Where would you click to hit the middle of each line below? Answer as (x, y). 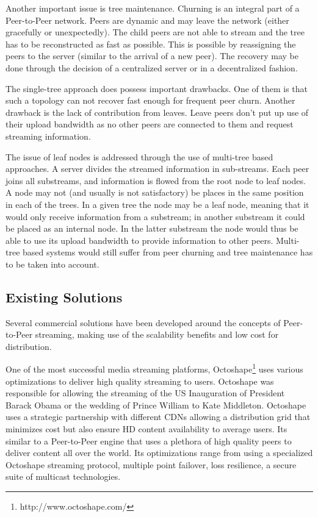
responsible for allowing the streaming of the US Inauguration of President (145, 393)
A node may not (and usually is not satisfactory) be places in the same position (155, 192)
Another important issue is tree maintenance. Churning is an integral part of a (153, 8)
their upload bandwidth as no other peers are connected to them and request (150, 124)
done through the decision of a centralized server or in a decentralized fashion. (152, 67)
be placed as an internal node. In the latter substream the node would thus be (152, 228)
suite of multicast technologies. (63, 476)
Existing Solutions (64, 297)
